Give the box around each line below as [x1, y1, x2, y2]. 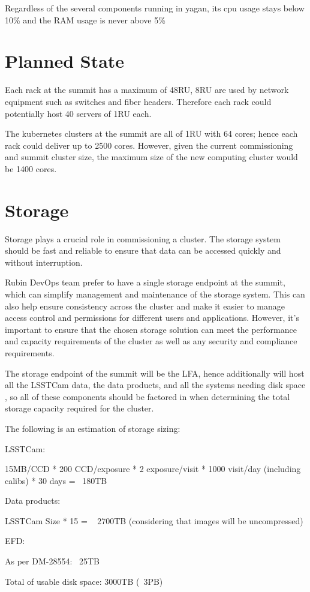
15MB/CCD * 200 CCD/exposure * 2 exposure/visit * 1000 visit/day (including [5, 462, 301, 475]
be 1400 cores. [5, 162, 57, 175]
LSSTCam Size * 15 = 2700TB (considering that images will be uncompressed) [5, 514, 303, 527]
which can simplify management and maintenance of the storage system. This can [5, 287, 305, 300]
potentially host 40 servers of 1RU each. [5, 107, 152, 119]
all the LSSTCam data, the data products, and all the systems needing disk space [5, 378, 306, 391]
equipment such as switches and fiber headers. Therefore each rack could [5, 95, 272, 107]
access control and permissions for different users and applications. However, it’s [5, 311, 299, 324]
